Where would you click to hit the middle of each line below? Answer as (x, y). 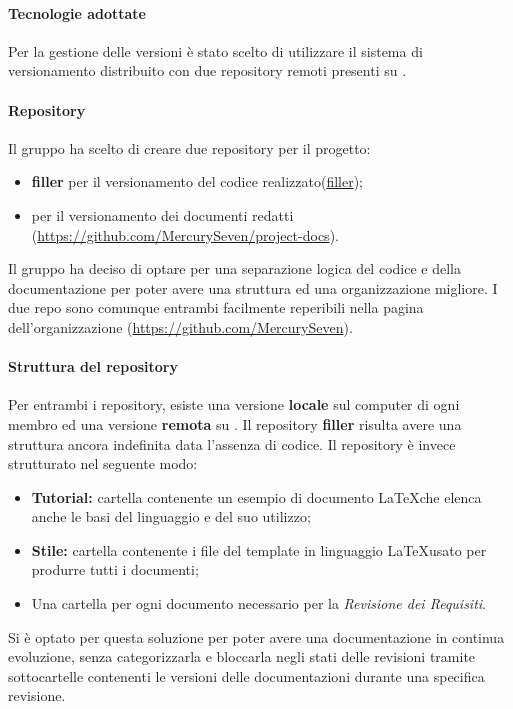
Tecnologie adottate (77, 12)
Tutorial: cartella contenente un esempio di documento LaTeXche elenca (256, 496)
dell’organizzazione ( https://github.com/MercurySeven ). (180, 326)
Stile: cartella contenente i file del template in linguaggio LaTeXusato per (259, 549)
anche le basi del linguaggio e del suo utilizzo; (171, 516)
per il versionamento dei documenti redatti (162, 214)
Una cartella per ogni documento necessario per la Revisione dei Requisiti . (259, 603)
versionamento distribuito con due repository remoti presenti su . (207, 70)
